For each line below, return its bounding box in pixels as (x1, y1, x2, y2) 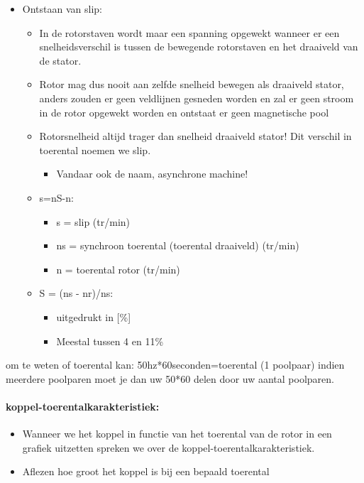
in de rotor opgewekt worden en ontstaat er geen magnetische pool (39, 104, 329, 119)
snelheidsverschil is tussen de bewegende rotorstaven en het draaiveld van (39, 39, 358, 54)
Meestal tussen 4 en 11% (56, 333, 164, 348)
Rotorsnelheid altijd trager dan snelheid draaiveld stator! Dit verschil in (39, 129, 352, 143)
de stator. (39, 53, 82, 67)
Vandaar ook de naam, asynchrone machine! (56, 166, 248, 181)
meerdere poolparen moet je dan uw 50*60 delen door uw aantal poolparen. (6, 371, 334, 386)
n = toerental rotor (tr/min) (56, 261, 180, 276)
